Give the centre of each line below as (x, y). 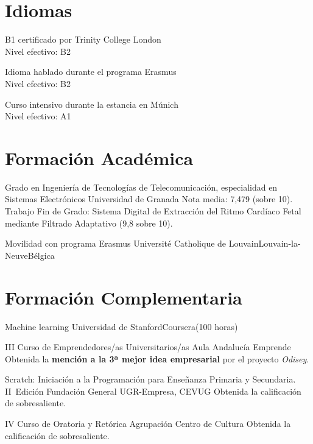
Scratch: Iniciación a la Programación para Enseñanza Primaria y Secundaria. (150, 379)
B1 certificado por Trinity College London (83, 39)
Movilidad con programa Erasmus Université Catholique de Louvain (132, 243)
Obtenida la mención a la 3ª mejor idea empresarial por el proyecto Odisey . (157, 358)
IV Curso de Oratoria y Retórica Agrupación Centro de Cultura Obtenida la (148, 424)
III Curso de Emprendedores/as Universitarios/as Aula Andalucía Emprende (148, 347)
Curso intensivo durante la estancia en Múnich (92, 104)
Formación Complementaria (124, 297)
